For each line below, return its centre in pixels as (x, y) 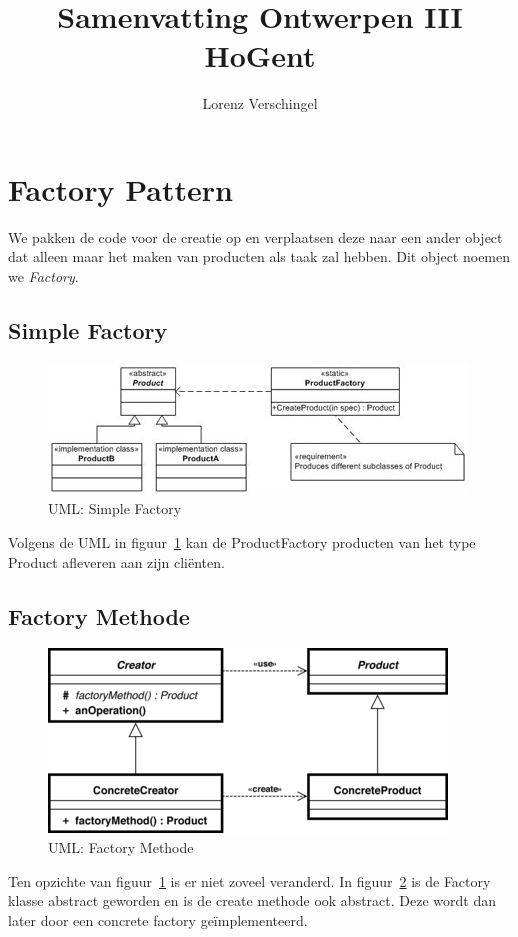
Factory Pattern (120, 188)
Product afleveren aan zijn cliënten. (116, 561)
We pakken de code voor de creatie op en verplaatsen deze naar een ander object (255, 236)
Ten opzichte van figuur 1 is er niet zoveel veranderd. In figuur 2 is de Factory (249, 880)
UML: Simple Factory (115, 508)
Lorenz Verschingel (260, 103)
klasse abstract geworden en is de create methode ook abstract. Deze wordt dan (252, 900)
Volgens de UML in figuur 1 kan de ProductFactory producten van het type (242, 542)
